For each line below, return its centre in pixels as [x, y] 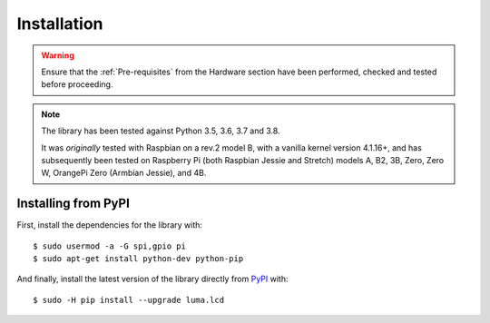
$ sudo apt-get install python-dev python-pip [138, 258]
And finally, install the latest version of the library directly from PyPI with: [152, 279]
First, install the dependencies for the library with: [110, 225]
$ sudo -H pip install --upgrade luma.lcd [129, 300]
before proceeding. [77, 84]
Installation [60, 24]
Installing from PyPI [73, 204]
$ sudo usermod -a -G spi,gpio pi [109, 246]
